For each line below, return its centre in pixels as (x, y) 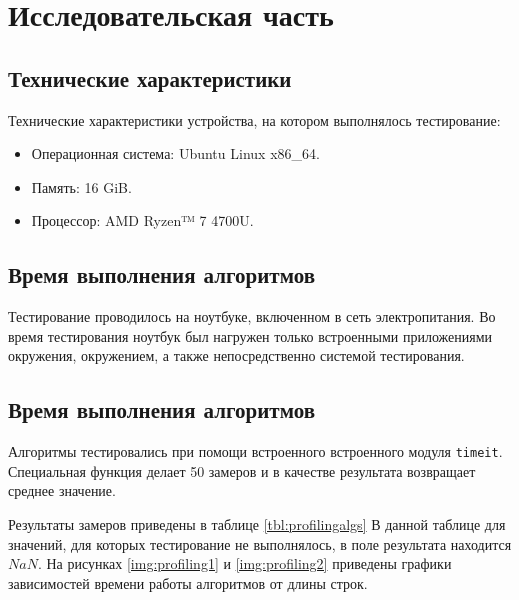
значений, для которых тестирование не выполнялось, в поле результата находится (260, 543)
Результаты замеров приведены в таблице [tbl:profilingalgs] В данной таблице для (257, 523)
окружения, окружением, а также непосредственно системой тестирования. (236, 355)
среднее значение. (62, 490)
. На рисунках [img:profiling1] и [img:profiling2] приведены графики (244, 563)
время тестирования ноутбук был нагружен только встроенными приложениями (250, 335)
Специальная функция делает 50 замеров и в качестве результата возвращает (242, 470)
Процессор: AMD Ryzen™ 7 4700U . (142, 220)
